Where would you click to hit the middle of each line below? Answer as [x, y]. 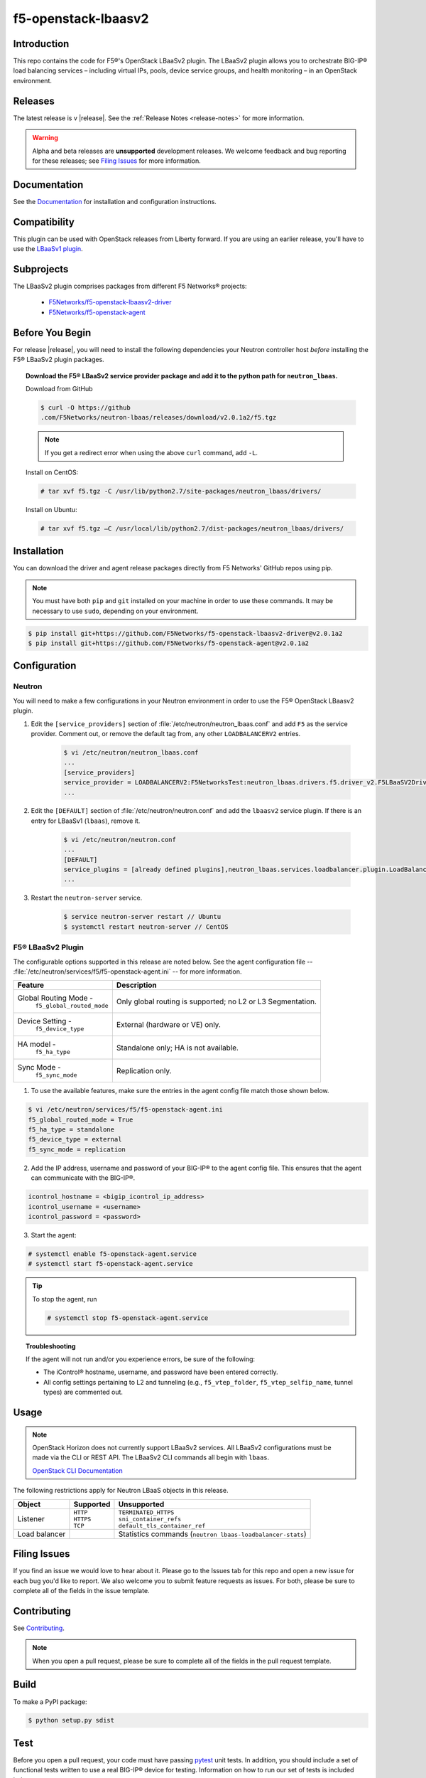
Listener [31, 1519]
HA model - [37, 1044]
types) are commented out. [83, 1392]
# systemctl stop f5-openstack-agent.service [128, 1318]
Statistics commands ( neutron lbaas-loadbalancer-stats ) [212, 1534]
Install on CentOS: [52, 472]
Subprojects [41, 269]
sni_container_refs [149, 1519]
